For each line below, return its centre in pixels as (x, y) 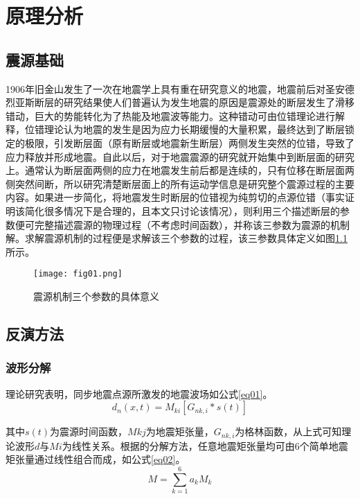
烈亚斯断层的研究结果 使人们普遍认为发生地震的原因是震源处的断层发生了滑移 (180, 102)
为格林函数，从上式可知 (288, 431)
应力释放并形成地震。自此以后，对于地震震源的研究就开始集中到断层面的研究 (180, 156)
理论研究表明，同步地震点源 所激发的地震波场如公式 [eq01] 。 (139, 393)
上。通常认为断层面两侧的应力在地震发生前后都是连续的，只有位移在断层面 (175, 170)
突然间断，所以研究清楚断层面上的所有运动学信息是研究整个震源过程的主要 (184, 183)
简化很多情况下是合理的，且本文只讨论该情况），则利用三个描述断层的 (182, 210)
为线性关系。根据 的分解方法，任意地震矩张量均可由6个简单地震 (205, 445)
